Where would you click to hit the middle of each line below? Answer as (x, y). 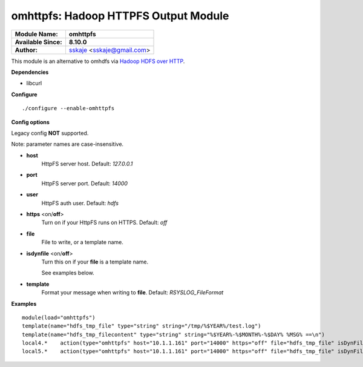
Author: (26, 50)
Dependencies (30, 72)
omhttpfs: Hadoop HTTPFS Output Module (120, 16)
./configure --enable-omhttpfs (68, 108)
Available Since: (39, 42)
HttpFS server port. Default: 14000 (85, 183)
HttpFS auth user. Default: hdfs (80, 203)
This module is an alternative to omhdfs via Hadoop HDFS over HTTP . (98, 61)
